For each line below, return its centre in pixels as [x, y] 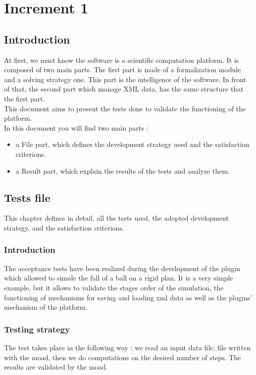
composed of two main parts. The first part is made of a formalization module [123, 70]
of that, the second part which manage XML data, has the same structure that [124, 89]
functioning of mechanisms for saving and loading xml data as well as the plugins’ [128, 297]
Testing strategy [37, 329]
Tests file [27, 197]
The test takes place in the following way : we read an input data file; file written [127, 347]
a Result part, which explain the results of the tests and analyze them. [123, 170]
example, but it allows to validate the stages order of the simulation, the [114, 287]
